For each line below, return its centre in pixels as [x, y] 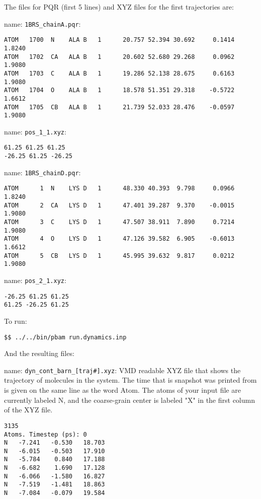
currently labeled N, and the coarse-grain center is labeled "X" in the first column [129, 400]
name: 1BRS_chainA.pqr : [42, 23]
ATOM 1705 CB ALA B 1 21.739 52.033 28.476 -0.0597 [119, 107]
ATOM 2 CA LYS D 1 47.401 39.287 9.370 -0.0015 [119, 205]
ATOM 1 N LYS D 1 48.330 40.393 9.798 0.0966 [119, 189]
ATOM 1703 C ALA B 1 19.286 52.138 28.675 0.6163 [119, 73]
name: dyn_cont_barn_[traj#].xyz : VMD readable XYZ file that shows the [122, 370]
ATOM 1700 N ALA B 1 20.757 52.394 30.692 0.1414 [119, 40]
